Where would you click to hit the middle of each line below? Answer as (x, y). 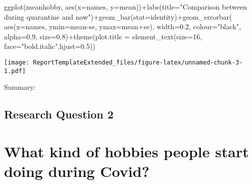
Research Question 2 (59, 114)
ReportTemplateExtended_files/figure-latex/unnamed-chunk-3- (138, 62)
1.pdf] (15, 71)
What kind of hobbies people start (127, 151)
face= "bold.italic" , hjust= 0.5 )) (50, 46)
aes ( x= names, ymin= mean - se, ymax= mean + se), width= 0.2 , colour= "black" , (123, 26)
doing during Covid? (77, 171)
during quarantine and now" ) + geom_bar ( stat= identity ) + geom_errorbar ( (118, 16)
